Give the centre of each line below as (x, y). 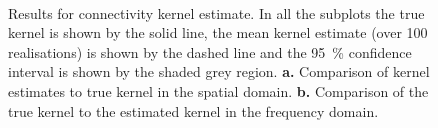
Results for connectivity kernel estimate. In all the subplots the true (216, 12)
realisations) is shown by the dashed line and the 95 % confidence (210, 51)
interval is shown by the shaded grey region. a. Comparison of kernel (219, 71)
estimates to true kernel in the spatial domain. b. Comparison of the (218, 90)
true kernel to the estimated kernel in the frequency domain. (193, 110)
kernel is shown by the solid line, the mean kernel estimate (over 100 (218, 32)
